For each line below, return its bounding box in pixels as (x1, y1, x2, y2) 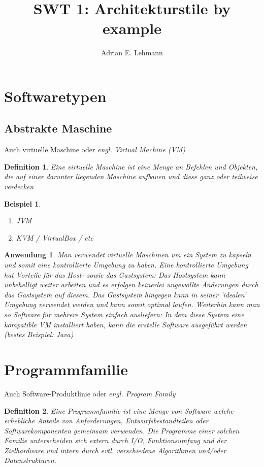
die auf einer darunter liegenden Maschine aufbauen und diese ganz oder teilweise (4, 171, 258, 182)
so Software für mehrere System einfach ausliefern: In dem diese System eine (4, 309, 244, 320)
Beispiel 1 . (4, 198, 41, 209)
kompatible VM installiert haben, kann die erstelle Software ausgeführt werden (4, 319, 247, 329)
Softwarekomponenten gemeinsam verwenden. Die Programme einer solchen (4, 425, 240, 436)
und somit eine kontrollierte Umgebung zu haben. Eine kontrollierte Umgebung (4, 259, 248, 270)
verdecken (4, 181, 34, 192)
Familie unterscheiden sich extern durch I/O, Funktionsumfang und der (4, 435, 227, 446)
